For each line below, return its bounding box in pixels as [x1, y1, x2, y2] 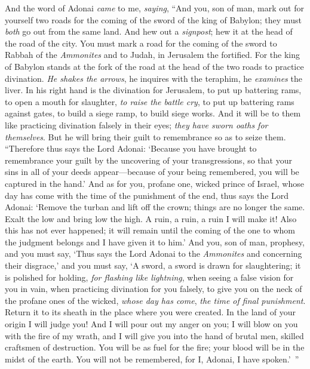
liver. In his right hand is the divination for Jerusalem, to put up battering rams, [5, 84, 302, 96]
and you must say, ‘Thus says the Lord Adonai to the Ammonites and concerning [5, 247, 302, 260]
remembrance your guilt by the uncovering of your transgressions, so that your [5, 153, 292, 166]
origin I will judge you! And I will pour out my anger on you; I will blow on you [5, 318, 298, 330]
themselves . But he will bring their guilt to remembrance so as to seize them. [5, 130, 286, 143]
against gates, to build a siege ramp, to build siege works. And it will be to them [5, 107, 301, 119]
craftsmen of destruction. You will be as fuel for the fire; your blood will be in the [5, 341, 305, 353]
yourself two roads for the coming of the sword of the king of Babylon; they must [5, 13, 302, 26]
